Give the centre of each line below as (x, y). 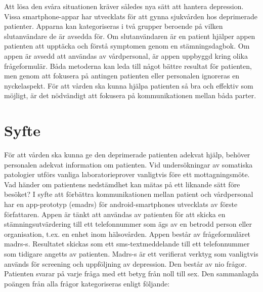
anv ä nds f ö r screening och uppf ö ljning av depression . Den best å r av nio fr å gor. (126, 263)
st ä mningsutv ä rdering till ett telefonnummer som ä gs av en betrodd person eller (128, 224)
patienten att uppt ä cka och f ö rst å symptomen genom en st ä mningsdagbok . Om (127, 46)
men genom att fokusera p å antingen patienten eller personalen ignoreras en (122, 76)
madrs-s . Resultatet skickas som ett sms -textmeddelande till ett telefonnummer (127, 244)
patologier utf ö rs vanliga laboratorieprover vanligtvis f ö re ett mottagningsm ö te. (127, 174)
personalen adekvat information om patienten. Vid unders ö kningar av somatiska (128, 164)
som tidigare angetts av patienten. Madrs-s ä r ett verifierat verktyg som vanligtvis (131, 254)
